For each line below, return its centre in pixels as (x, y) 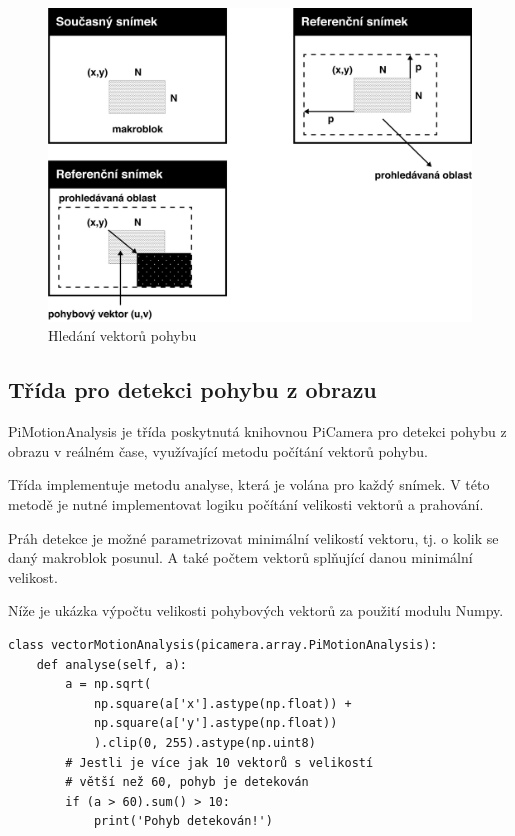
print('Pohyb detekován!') (183, 821)
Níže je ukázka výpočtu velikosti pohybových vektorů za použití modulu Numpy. (256, 610)
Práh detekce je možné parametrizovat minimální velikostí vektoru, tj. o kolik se (253, 537)
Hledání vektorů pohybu (122, 335)
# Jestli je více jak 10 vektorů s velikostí (219, 762)
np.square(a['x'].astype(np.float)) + (222, 703)
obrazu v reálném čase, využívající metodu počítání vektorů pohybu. (218, 450)
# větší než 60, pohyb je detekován (187, 782)
